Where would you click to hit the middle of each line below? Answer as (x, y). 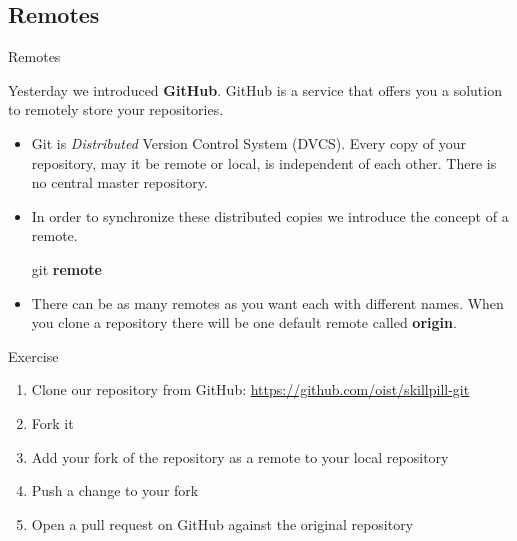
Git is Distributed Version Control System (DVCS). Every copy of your (248, 142)
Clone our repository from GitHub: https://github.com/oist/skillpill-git (250, 389)
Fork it (52, 422)
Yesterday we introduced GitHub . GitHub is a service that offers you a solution (255, 89)
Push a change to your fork (115, 490)
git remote (66, 268)
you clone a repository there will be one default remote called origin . (244, 322)
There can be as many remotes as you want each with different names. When (267, 302)
